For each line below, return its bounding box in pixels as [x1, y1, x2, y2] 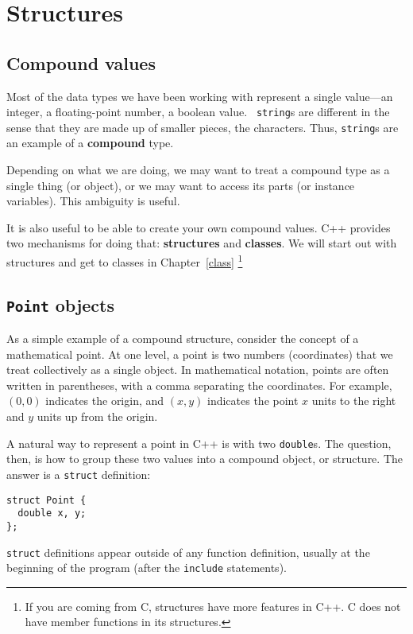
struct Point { [6, 494, 87, 506]
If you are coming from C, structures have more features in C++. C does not [25, 597, 401, 614]
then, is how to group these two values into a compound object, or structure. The [6, 450, 403, 467]
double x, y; [17, 508, 87, 519]
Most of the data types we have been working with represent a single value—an [6, 88, 393, 104]
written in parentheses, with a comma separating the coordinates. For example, [6, 376, 392, 393]
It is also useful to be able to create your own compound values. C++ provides [6, 219, 391, 235]
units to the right [311, 392, 396, 409]
